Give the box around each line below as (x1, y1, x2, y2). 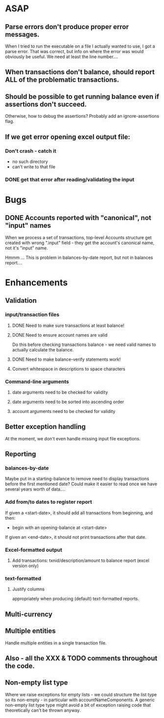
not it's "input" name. (5, 245, 48, 251)
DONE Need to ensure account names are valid (12, 332, 108, 338)
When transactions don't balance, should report (5, 68, 155, 76)
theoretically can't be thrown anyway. (5, 707, 81, 713)
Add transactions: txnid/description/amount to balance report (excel (12, 558, 149, 563)
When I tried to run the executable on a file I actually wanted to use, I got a (5, 43, 155, 49)
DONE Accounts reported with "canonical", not (5, 214, 152, 222)
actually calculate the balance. (12, 346, 74, 352)
